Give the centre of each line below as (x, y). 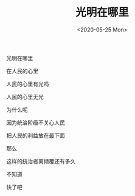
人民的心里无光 (25, 96)
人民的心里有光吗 (28, 84)
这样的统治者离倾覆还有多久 (41, 161)
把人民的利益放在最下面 (36, 135)
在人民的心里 (22, 71)
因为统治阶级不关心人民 (36, 123)
